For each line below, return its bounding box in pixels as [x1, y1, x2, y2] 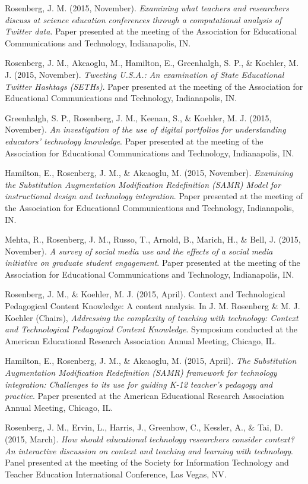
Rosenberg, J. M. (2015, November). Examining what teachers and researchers [5, 2, 289, 14]
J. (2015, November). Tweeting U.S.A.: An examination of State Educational [5, 68, 284, 80]
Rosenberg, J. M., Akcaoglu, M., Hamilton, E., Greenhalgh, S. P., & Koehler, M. [5, 56, 299, 69]
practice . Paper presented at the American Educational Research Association [5, 389, 284, 402]
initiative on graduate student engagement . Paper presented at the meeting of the [5, 256, 300, 269]
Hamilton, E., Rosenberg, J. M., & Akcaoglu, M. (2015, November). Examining [5, 166, 293, 179]
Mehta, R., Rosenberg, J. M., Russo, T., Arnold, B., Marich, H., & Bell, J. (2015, [5, 233, 301, 246]
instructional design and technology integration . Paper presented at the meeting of [5, 190, 303, 202]
